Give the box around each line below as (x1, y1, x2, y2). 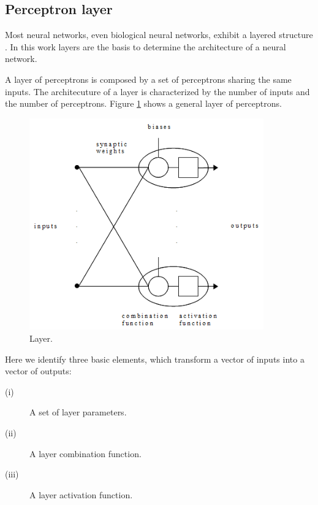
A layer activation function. (29, 488, 133, 501)
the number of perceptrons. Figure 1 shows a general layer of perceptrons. (5, 97, 282, 110)
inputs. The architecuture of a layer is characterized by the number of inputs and (5, 85, 310, 98)
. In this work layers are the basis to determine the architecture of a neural (5, 40, 286, 53)
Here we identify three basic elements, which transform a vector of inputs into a (5, 352, 305, 365)
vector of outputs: (5, 364, 72, 377)
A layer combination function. (29, 447, 142, 460)
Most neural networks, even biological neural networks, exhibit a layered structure (5, 28, 313, 41)
